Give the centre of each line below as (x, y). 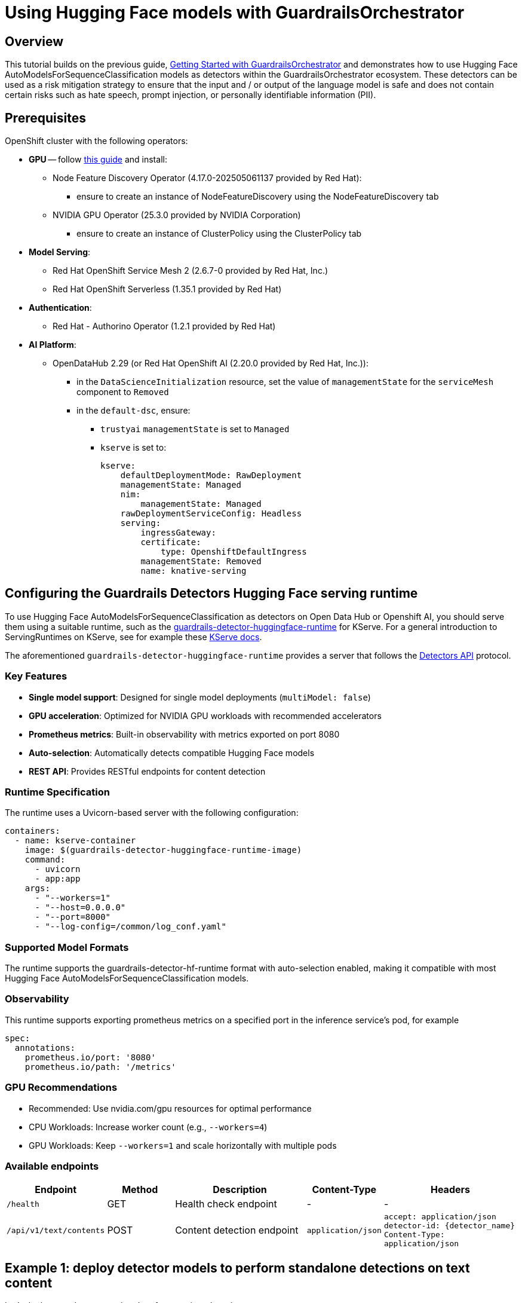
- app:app (58, 879)
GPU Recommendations (61, 1088)
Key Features (36, 676)
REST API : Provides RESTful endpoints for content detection (147, 771)
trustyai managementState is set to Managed (195, 429)
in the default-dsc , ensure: (133, 411)
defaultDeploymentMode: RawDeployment (211, 475)
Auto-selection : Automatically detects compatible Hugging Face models (172, 753)
